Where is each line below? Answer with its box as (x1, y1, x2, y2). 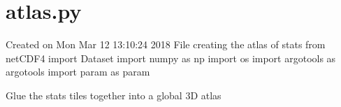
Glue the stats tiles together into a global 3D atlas (6, 87, 222, 102)
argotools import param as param (6, 64, 150, 79)
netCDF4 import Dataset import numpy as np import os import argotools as (6, 50, 336, 65)
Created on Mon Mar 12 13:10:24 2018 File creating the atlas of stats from (6, 37, 326, 52)
